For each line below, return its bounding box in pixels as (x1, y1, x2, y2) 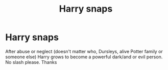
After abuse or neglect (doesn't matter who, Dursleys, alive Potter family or (5, 48, 163, 54)
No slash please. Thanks (5, 59, 57, 65)
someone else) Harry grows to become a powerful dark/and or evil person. (5, 54, 163, 60)
